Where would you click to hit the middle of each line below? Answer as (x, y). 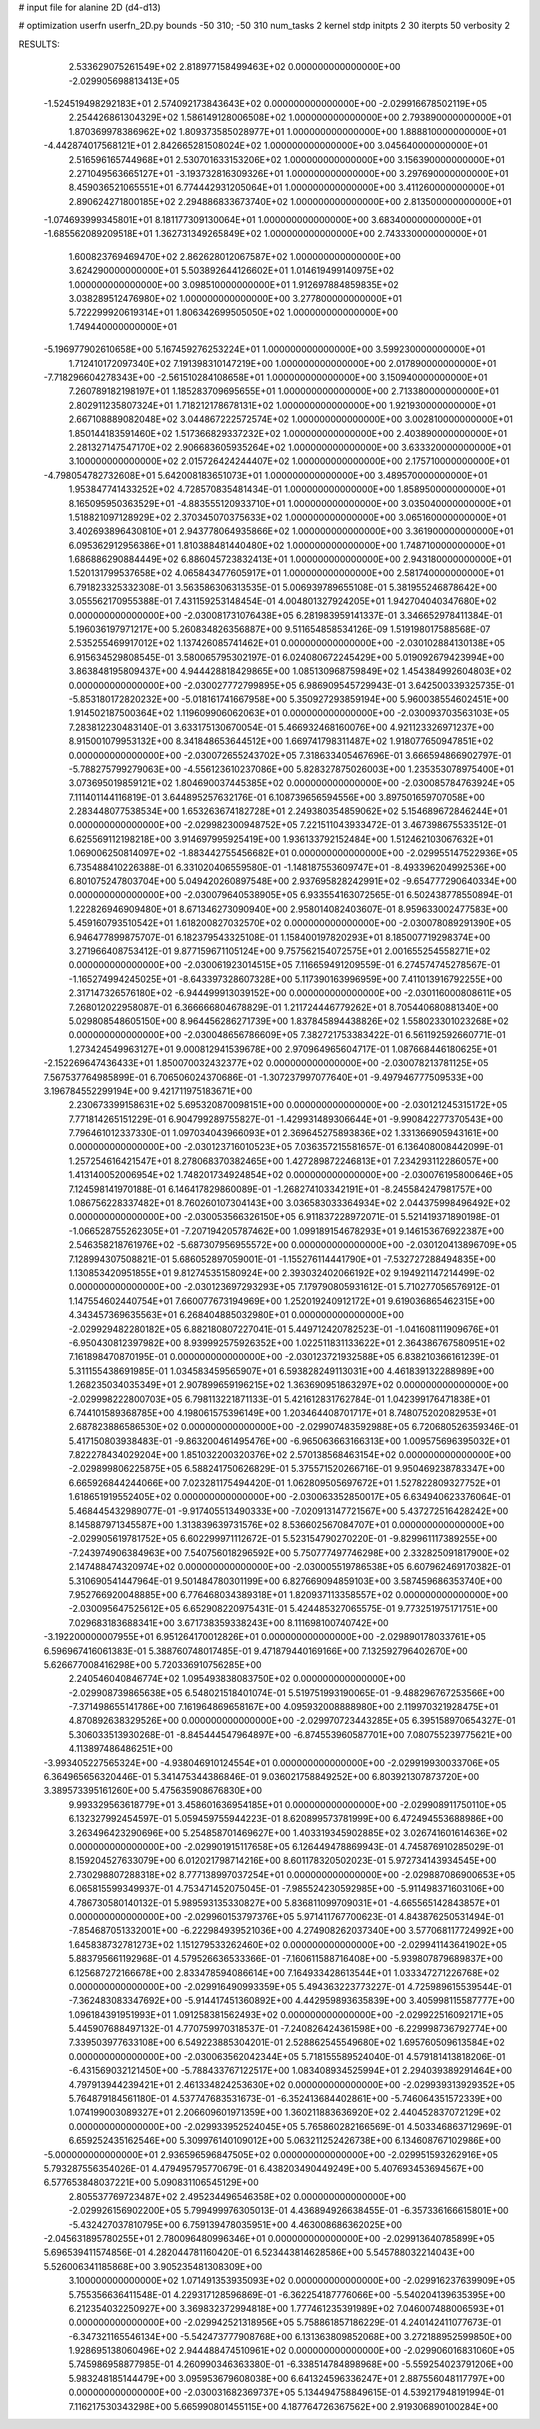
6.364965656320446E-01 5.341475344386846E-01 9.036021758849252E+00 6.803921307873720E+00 (261, 1777)
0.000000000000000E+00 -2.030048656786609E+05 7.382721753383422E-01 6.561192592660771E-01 (287, 1035)
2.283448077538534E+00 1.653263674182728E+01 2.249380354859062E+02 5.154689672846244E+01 (288, 811)
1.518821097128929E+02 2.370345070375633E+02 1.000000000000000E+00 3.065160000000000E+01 (287, 517)
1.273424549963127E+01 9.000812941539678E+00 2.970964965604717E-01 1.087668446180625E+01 (283, 1049)
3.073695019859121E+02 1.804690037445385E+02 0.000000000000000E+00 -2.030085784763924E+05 (291, 783)
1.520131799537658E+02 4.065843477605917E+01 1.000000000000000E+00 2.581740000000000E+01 (286, 573)
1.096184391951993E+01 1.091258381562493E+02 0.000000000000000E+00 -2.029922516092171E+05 (286, 2014)
